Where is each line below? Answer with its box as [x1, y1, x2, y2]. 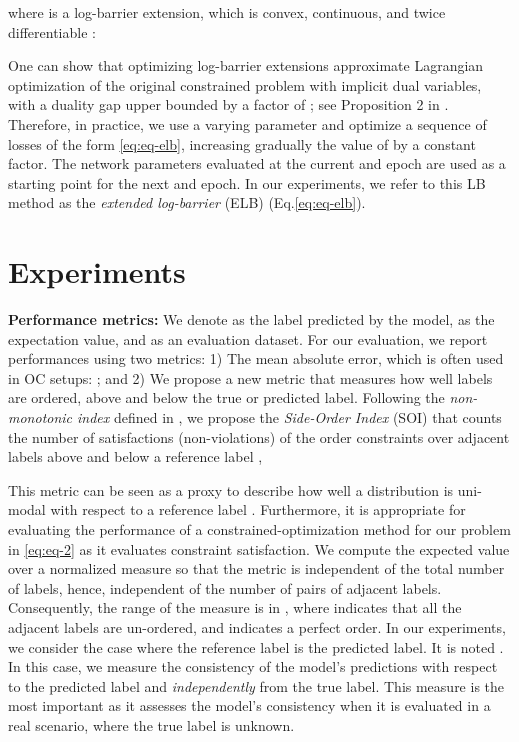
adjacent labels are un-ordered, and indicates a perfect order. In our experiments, [8, 616, 506, 637]
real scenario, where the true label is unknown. [8, 714, 295, 735]
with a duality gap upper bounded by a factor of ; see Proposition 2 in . [8, 94, 449, 115]
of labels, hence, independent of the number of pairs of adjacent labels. [8, 577, 442, 598]
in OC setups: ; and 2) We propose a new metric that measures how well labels [8, 367, 493, 388]
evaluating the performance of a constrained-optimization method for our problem [8, 519, 511, 539]
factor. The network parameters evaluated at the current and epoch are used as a [8, 153, 506, 174]
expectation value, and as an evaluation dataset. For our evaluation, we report [8, 328, 488, 349]
